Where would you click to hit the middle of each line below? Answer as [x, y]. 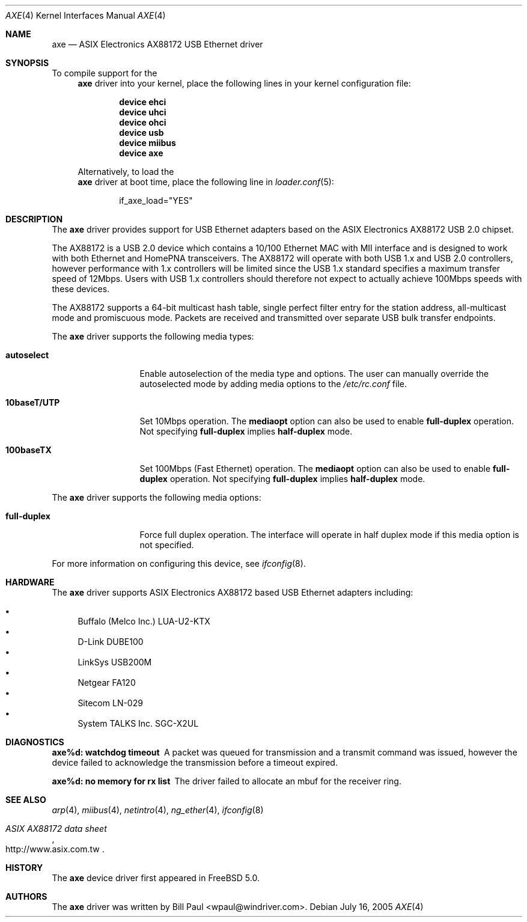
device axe [141, 153]
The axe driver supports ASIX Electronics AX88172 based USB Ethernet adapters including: [233, 592]
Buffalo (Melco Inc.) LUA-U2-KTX [144, 621]
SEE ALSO [26, 800]
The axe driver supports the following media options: [157, 497]
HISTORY [24, 868]
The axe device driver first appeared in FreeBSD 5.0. [156, 878]
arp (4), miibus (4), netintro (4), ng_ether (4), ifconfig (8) [158, 810]
